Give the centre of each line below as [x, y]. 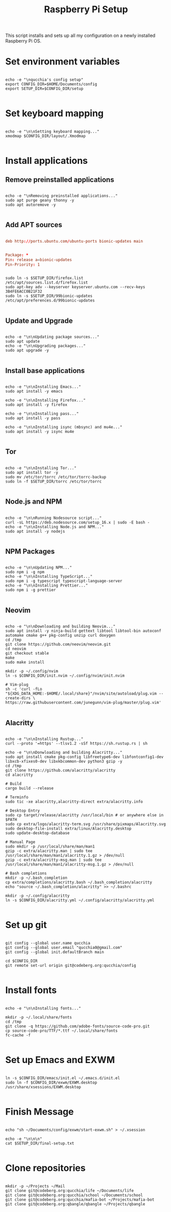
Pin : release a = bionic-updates [39, 259]
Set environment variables [63, 62]
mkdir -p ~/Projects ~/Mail [35, 1186]
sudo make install [25, 662]
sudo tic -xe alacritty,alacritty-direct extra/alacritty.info [74, 802]
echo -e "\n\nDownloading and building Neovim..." [60, 626]
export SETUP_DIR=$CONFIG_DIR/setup [44, 89]
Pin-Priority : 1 [23, 265]
